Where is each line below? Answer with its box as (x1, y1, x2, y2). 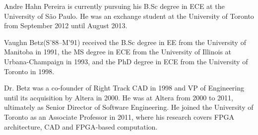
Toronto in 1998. (4, 66, 55, 76)
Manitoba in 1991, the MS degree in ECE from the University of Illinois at (4, 46, 232, 57)
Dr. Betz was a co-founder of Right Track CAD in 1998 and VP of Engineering (4, 83, 245, 93)
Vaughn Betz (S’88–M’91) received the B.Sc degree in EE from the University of (4, 37, 246, 47)
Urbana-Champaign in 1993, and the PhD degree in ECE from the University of (4, 56, 248, 66)
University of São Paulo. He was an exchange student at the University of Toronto (4, 10, 254, 21)
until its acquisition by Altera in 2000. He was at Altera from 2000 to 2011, (4, 92, 233, 102)
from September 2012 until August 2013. (4, 20, 128, 31)
